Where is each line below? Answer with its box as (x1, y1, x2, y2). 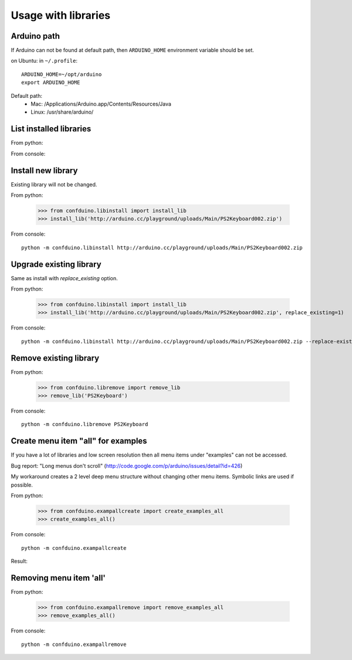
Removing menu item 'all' (11, 573, 106, 583)
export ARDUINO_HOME (21, 79, 80, 86)
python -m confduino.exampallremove (21, 641, 127, 648)
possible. (11, 481, 33, 488)
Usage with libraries (11, 9, 111, 22)
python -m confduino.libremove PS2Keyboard (21, 421, 148, 428)
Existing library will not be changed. (11, 181, 97, 188)
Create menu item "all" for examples (11, 436, 147, 446)
